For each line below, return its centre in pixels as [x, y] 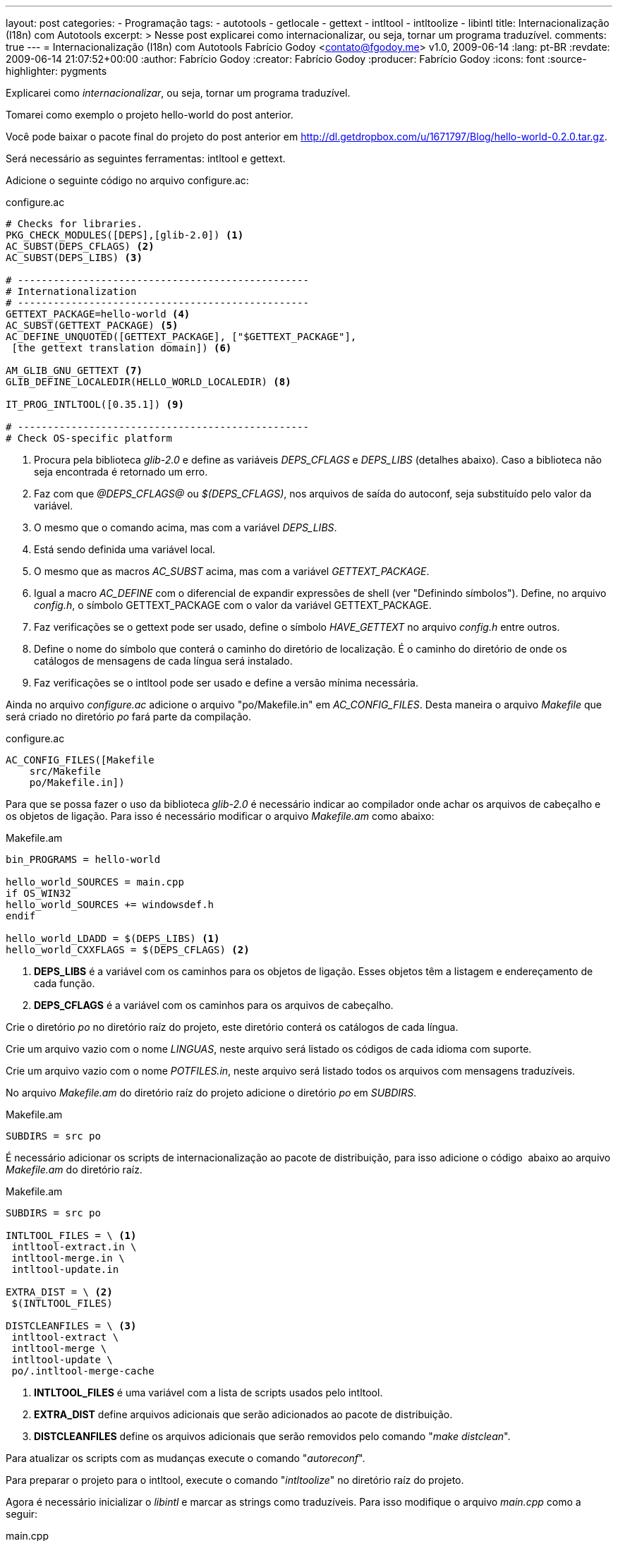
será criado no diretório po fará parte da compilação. [129, 717]
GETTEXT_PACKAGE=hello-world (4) [98, 314]
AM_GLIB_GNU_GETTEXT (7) [74, 370]
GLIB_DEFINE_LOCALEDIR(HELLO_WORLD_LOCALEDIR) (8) [149, 382]
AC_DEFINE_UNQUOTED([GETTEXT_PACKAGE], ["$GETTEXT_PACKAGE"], [181, 337]
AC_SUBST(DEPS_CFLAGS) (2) [80, 246]
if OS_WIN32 [38, 893]
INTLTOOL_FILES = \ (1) [71, 1235]
